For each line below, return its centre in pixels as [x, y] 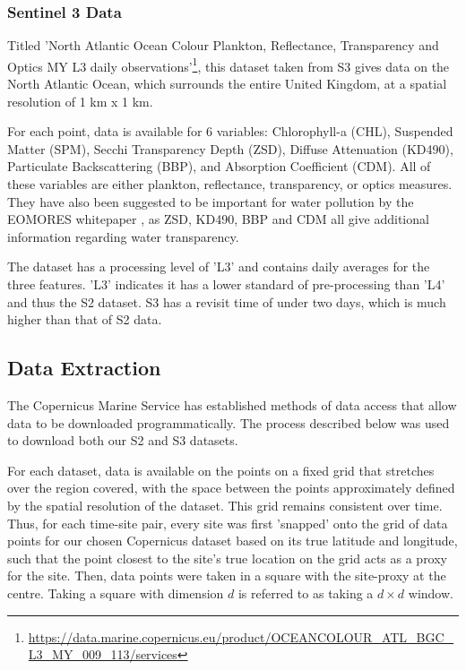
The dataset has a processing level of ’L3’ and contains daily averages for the [219, 266]
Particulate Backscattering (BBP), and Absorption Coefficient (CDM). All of [219, 166]
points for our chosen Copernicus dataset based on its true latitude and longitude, [233, 541]
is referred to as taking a [306, 593]
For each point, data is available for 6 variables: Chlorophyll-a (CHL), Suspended [230, 131]
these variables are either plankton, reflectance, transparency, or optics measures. [230, 184]
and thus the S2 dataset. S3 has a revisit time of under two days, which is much [227, 301]
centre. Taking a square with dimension [116, 593]
